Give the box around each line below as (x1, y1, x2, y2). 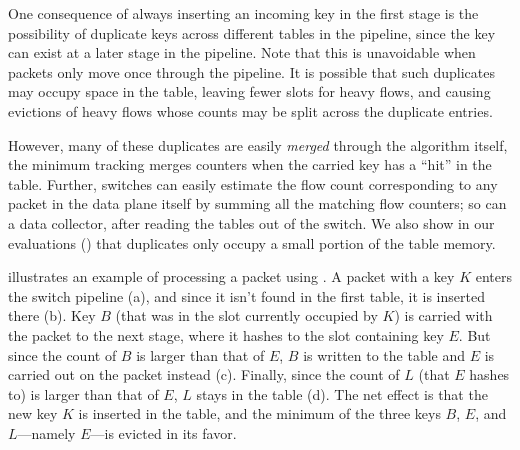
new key (8, 403, 58, 424)
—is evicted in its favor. (90, 422, 237, 443)
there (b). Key (8, 305, 96, 326)
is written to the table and (303, 344, 466, 365)
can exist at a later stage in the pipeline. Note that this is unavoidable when (8, 42, 476, 63)
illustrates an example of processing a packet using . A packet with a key (8, 266, 455, 287)
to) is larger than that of (8, 383, 159, 404)
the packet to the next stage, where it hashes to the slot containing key (8, 324, 444, 345)
